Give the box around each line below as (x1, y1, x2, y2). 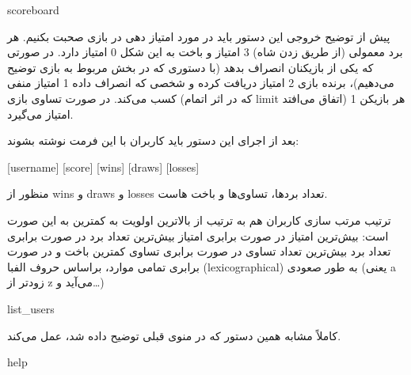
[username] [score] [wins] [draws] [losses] (7, 158, 200, 175)
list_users (7, 300, 55, 316)
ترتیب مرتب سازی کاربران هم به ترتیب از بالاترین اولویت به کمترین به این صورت (7, 211, 391, 228)
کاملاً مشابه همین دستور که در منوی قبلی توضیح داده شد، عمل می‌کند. (7, 327, 341, 343)
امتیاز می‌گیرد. (7, 105, 74, 122)
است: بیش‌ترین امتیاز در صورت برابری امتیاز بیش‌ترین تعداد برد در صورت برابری (7, 227, 389, 244)
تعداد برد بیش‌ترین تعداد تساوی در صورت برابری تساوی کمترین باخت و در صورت (7, 243, 391, 259)
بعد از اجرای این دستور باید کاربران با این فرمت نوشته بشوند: (7, 132, 299, 149)
